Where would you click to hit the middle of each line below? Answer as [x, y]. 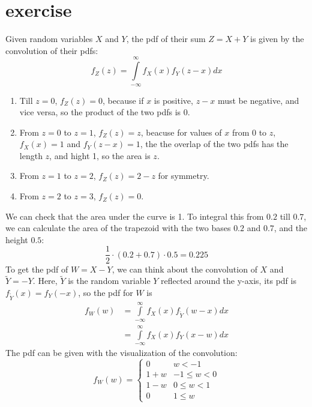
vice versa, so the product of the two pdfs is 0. [105, 112]
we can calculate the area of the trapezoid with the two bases [118, 228]
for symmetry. [184, 176]
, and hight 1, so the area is [100, 155]
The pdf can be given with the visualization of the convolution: [121, 353]
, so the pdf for [106, 292]
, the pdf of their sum [166, 39]
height [17, 239]
